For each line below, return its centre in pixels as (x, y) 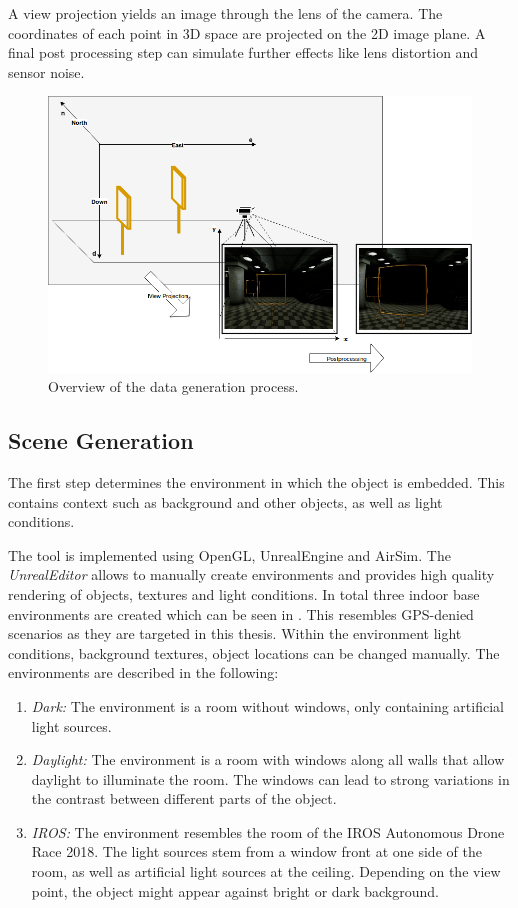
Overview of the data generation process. (173, 386)
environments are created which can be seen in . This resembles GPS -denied (241, 613)
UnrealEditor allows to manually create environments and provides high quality (251, 574)
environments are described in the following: (143, 672)
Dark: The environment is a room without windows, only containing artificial (267, 705)
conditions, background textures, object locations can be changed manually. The (254, 652)
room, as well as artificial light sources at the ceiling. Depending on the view (266, 871)
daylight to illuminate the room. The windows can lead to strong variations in (270, 778)
